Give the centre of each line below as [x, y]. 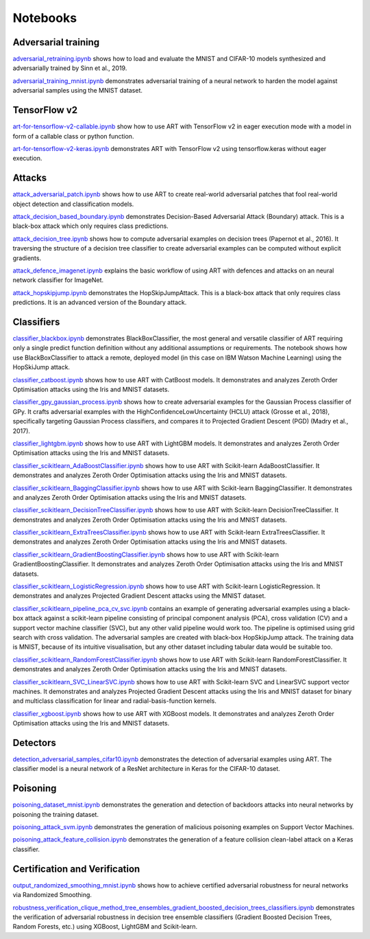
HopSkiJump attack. [41, 367]
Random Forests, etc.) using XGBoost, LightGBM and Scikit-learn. [105, 927]
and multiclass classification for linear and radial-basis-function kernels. [115, 701]
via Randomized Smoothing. [52, 895]
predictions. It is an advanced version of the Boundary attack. [100, 303]
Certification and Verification [76, 869]
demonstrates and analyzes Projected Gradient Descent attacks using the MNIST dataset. [139, 596]
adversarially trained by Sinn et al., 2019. [70, 68]
